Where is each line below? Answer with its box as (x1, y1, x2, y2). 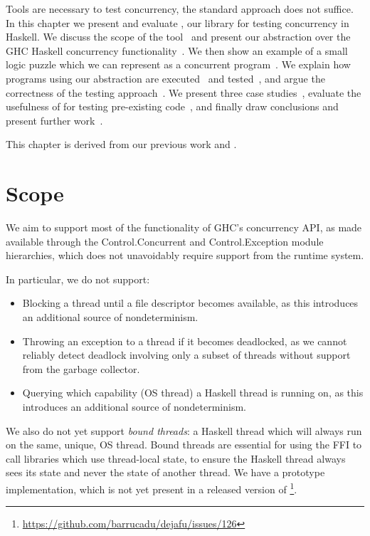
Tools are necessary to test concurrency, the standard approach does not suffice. (6, 1, 354, 16)
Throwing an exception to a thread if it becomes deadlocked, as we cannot (22, 333, 347, 348)
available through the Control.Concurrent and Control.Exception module (6, 233, 324, 248)
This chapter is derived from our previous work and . (6, 137, 237, 152)
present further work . (6, 112, 103, 127)
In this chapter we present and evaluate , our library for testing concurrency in (6, 15, 349, 30)
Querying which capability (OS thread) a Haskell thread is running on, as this (22, 385, 364, 400)
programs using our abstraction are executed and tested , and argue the (6, 70, 325, 85)
